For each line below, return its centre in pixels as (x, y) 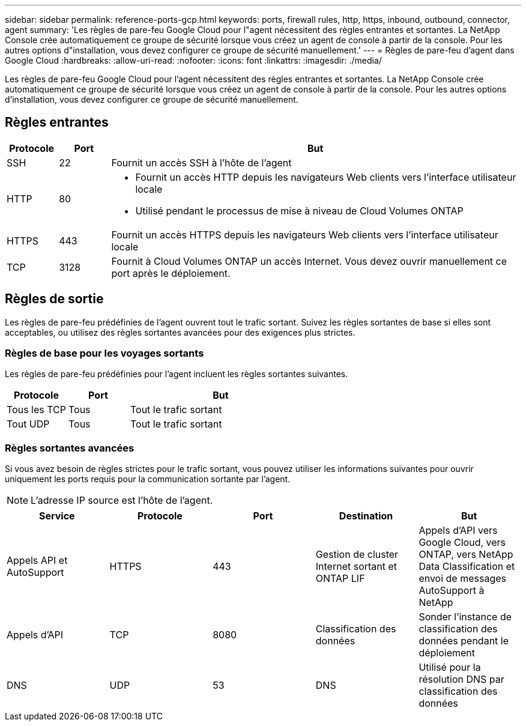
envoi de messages (462, 579)
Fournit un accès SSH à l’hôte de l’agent (201, 162)
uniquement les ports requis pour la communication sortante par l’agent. (148, 479)
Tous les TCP (36, 410)
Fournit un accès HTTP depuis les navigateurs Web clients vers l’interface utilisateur (326, 177)
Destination (366, 516)
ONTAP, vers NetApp (466, 555)
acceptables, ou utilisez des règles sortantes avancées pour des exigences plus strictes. (180, 332)
